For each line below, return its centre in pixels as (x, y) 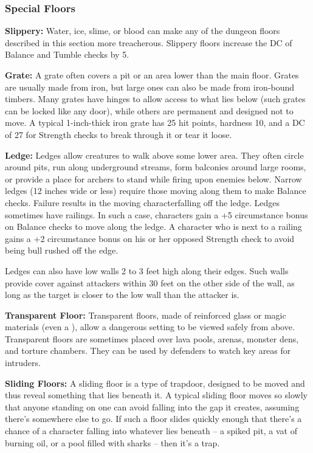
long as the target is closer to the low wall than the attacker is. (122, 295)
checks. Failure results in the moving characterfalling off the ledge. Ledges (142, 202)
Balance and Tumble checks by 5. (67, 54)
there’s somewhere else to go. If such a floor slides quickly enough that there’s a (153, 419)
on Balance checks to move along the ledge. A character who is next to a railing (153, 227)
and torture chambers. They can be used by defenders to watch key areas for (148, 351)
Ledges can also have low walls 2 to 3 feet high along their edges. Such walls (147, 270)
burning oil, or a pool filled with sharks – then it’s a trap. (112, 442)
